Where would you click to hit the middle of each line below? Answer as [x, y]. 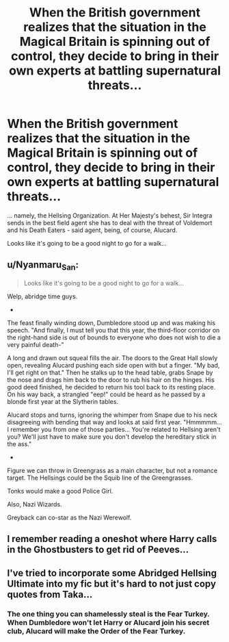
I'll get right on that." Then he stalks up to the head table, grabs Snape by [110, 372]
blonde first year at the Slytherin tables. [63, 401]
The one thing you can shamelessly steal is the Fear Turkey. [108, 614]
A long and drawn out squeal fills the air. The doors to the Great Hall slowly [112, 358]
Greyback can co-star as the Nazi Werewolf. [69, 517]
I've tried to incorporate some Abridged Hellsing [112, 573]
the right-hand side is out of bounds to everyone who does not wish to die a [114, 337]
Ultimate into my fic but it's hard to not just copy [112, 583]
